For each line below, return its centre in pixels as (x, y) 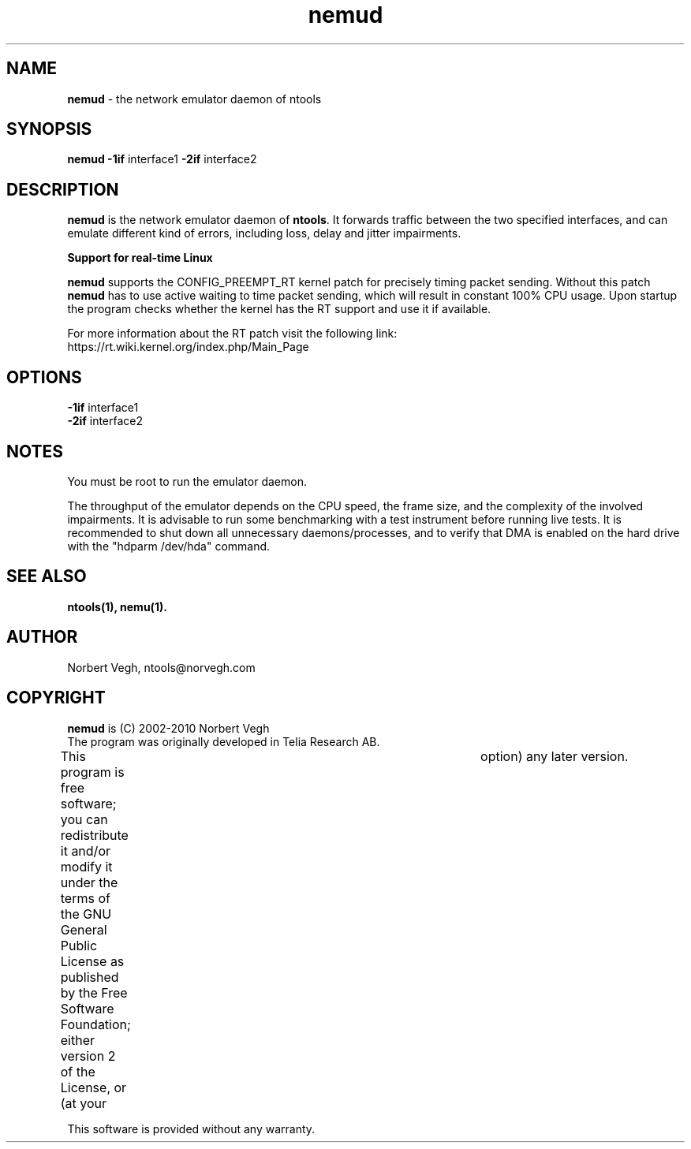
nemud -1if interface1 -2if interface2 (162, 159)
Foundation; (95, 1024)
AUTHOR (42, 637)
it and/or (85, 851)
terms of (85, 898)
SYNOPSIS (49, 129)
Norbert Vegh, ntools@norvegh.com (161, 667)
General (84, 929)
